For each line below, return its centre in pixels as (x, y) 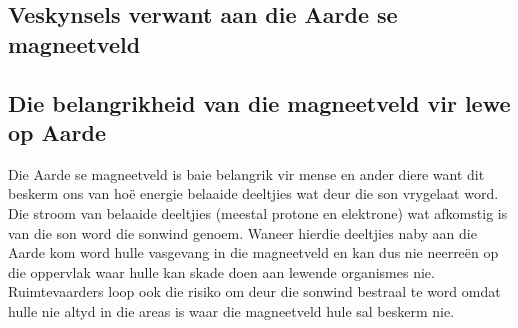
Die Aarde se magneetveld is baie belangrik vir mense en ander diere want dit (246, 173)
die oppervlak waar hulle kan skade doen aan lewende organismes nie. (221, 271)
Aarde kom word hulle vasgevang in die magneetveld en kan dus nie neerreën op (253, 252)
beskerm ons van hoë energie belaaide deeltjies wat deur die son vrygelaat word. (253, 193)
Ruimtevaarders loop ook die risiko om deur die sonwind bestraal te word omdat (254, 291)
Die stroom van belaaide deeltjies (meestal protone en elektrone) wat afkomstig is (258, 212)
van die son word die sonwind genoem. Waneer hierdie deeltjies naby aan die (242, 232)
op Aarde (57, 131)
